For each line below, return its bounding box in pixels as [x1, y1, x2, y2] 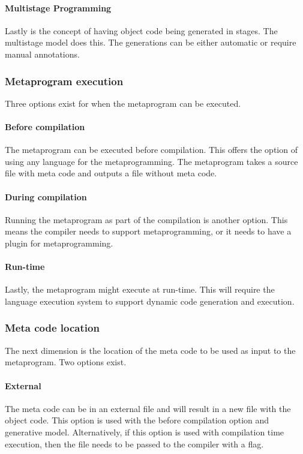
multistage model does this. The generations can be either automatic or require [5, 36, 296, 49]
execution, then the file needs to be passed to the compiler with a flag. [5, 437, 264, 450]
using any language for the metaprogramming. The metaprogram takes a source [5, 155, 298, 167]
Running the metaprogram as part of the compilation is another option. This [5, 213, 288, 226]
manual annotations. [5, 47, 80, 60]
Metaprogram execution [5, 73, 124, 88]
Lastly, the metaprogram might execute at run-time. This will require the [5, 283, 275, 296]
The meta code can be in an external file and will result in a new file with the [5, 402, 291, 414]
